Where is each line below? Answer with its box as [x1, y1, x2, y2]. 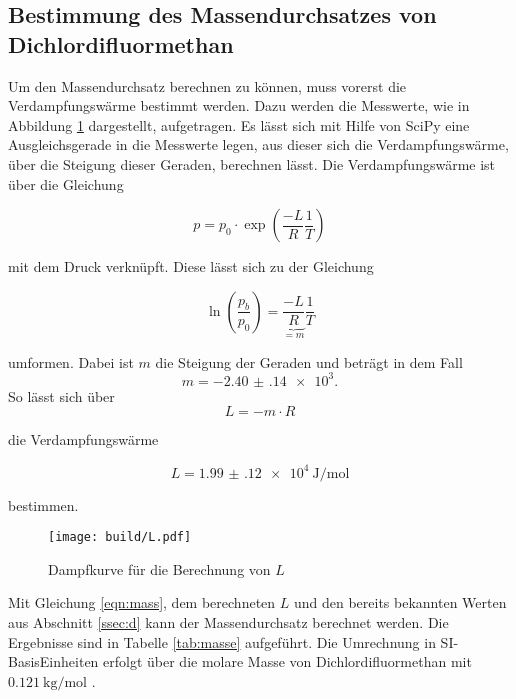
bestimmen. [8, 494, 79, 515]
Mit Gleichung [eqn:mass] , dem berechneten [8, 592, 276, 613]
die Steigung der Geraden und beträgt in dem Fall [155, 351, 463, 372]
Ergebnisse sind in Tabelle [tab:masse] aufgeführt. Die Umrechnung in [8, 631, 436, 652]
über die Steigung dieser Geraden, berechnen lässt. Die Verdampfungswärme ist [8, 153, 496, 174]
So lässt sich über [8, 385, 115, 406]
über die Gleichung [8, 173, 124, 194]
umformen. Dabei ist [8, 351, 134, 372]
